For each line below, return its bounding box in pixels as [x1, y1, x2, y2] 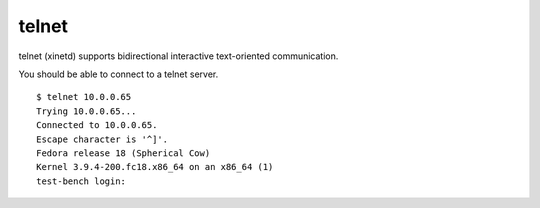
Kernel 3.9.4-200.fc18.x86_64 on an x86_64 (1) [36, 161, 274, 173]
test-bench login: [36, 175, 127, 187]
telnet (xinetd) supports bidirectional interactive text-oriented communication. [18, 50, 339, 62]
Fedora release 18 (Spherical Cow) [36, 147, 211, 159]
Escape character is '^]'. [36, 133, 169, 145]
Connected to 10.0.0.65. [36, 120, 158, 131]
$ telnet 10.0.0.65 [36, 91, 132, 103]
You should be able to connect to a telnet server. [18, 68, 219, 80]
